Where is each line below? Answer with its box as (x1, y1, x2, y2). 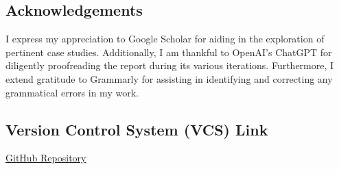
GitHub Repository (5, 151, 86, 165)
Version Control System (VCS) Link (5, 118, 268, 140)
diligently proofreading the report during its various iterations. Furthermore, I (5, 58, 334, 73)
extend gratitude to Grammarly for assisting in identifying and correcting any (5, 71, 333, 86)
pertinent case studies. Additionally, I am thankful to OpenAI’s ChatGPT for (5, 44, 332, 59)
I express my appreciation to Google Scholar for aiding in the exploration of (5, 31, 325, 46)
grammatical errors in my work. (5, 85, 139, 99)
